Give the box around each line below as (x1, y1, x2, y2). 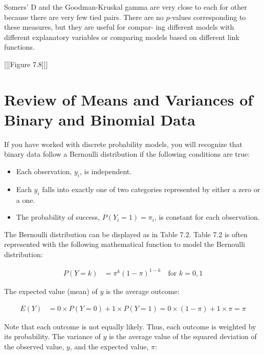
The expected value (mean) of (4, 286, 98, 297)
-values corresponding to (169, 11, 246, 22)
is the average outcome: (105, 286, 180, 297)
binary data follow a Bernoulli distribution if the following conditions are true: (4, 149, 250, 159)
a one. (16, 194, 35, 205)
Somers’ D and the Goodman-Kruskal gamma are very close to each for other (4, 2, 247, 12)
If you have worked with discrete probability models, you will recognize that (4, 138, 243, 149)
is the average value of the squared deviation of (108, 331, 257, 342)
